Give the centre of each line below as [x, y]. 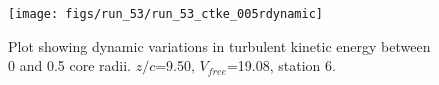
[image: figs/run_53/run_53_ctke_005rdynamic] [165, 14]
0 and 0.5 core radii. [69, 65]
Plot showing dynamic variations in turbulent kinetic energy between [219, 45]
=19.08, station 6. [281, 65]
